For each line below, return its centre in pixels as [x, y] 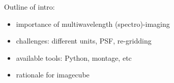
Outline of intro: [30, 7]
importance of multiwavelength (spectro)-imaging [93, 24]
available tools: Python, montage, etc [74, 57]
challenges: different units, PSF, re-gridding [84, 41]
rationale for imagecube [53, 75]
